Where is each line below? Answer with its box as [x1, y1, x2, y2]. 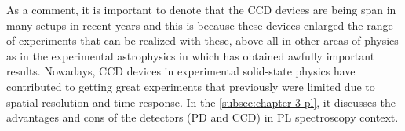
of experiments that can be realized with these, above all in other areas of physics [6, 32, 399, 49]
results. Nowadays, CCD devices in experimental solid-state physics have [6, 63, 356, 79]
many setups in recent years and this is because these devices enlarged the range [6, 16, 393, 33]
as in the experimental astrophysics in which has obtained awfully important [6, 47, 375, 64]
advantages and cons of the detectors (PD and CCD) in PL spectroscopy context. [6, 109, 399, 126]
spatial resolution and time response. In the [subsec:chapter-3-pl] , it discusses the [6, 93, 396, 110]
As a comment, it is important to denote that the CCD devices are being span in [6, 2, 396, 17]
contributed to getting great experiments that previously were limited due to [6, 78, 375, 94]
